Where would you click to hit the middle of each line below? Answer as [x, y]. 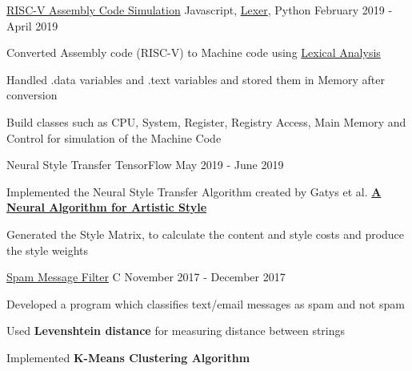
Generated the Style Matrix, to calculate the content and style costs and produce [206, 234]
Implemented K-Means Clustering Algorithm [128, 357]
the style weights [48, 250]
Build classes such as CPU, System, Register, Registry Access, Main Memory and [206, 121]
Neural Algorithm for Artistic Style [107, 207]
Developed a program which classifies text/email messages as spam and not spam [206, 303]
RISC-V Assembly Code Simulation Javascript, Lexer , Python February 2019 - [200, 10]
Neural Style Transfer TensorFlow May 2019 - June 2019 [145, 165]
